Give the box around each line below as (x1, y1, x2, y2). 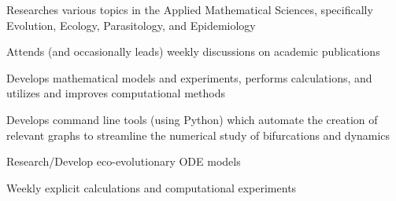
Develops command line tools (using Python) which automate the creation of (6, 111, 378, 127)
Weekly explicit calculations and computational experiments (6, 179, 297, 196)
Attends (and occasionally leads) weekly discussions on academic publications (6, 43, 380, 60)
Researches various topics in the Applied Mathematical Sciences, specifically (6, 2, 373, 17)
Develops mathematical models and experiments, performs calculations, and (6, 69, 372, 86)
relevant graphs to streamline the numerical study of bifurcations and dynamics (6, 126, 390, 143)
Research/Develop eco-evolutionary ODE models (6, 153, 241, 170)
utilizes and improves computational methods (6, 85, 225, 101)
